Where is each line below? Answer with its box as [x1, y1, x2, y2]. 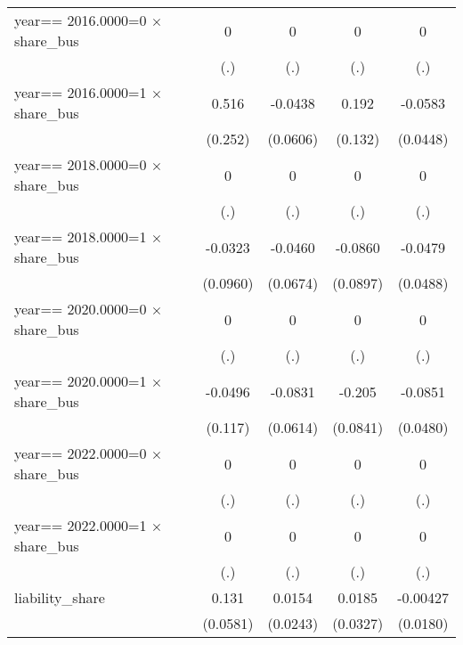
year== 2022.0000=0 [14, 443, 147, 463]
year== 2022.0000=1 [14, 515, 147, 535]
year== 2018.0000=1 [14, 226, 147, 247]
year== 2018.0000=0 [14, 154, 147, 175]
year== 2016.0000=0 [14, 10, 147, 30]
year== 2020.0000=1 [14, 371, 147, 391]
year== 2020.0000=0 [14, 298, 147, 319]
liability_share [14, 587, 105, 608]
